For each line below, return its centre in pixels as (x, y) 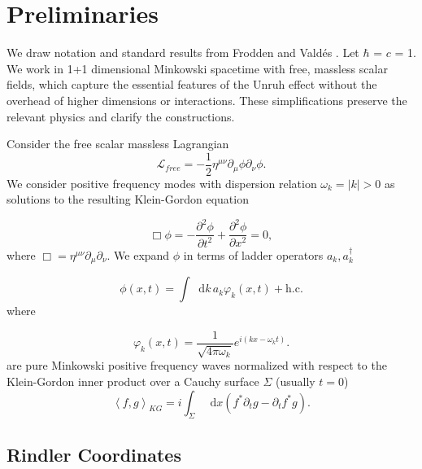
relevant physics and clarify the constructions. (121, 116)
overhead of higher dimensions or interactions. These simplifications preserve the (207, 100)
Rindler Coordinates (94, 454)
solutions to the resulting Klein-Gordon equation (128, 199)
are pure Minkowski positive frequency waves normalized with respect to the (197, 365)
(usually (295, 381)
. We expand (138, 254)
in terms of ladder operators (253, 254)
